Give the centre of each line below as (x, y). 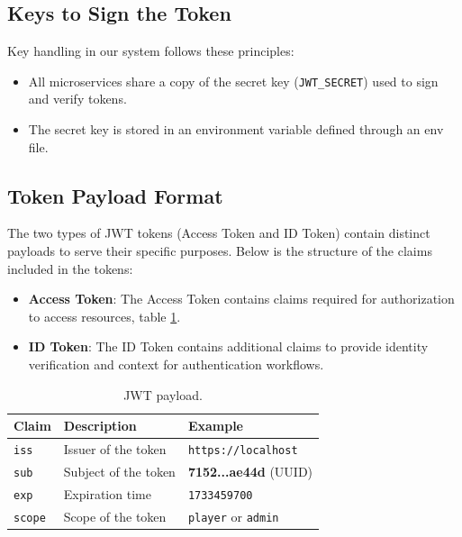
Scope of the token (115, 516)
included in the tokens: (70, 268)
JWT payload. (163, 394)
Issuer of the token (115, 449)
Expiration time (107, 493)
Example (216, 426)
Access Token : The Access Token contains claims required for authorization (241, 299)
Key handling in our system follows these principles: (151, 51)
